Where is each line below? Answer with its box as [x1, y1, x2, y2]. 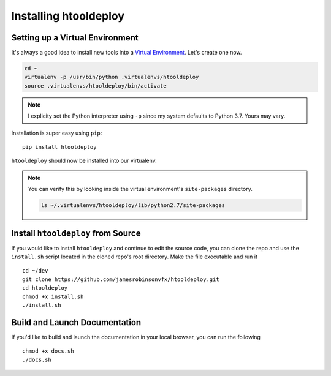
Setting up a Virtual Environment [11, 32, 139, 43]
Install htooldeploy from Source [11, 228, 141, 238]
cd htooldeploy [22, 285, 68, 291]
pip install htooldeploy [22, 143, 97, 150]
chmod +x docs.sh [22, 348, 74, 355]
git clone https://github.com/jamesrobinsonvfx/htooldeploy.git [22, 276, 220, 283]
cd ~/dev [22, 267, 48, 274]
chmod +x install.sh [22, 293, 84, 300]
